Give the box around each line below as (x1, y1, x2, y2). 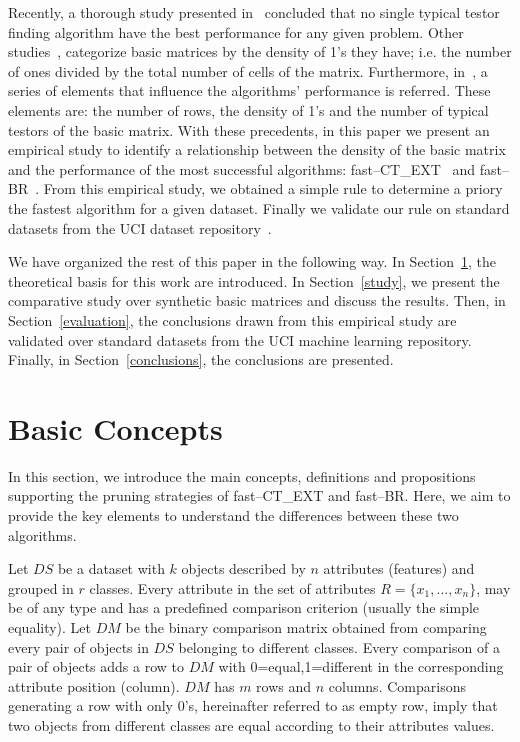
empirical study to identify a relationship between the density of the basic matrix (8, 139, 506, 160)
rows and (256, 675, 312, 696)
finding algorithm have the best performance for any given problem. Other (8, 21, 464, 42)
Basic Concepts (8, 407, 223, 448)
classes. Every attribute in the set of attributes (89, 577, 376, 598)
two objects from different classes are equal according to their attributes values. (8, 714, 495, 735)
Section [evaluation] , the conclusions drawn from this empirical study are (8, 309, 457, 330)
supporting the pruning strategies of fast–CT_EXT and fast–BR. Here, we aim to (8, 485, 511, 506)
